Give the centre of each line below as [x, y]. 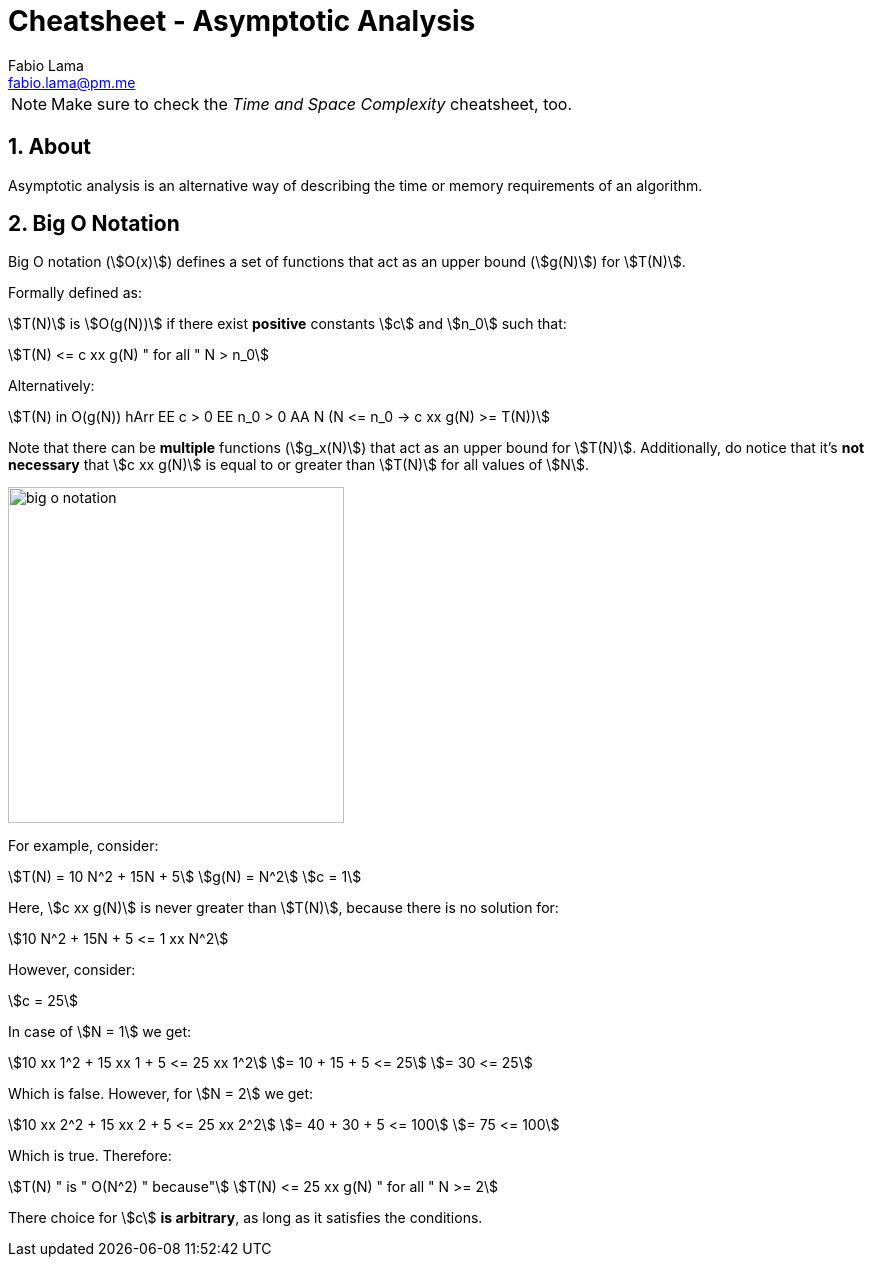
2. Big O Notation [94, 224]
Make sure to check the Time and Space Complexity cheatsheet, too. [312, 103]
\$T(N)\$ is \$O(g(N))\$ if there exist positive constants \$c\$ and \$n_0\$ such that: [287, 324]
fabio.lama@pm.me [72, 82]
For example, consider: [83, 846]
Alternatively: [51, 386]
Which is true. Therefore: [90, 1156]
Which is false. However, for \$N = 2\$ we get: [161, 1094]
